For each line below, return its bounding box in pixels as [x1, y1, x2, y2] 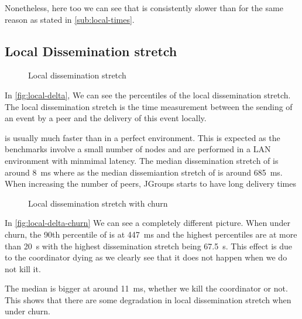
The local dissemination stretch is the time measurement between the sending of [5, 100, 293, 112]
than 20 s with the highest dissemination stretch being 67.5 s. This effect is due [5, 239, 293, 252]
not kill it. [5, 262, 41, 275]
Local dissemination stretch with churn [28, 197, 168, 209]
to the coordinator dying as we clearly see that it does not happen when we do [5, 251, 287, 263]
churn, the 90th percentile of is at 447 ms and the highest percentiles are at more [5, 228, 297, 240]
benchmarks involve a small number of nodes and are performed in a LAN [5, 143, 271, 155]
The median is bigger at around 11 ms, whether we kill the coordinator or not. [5, 282, 288, 294]
